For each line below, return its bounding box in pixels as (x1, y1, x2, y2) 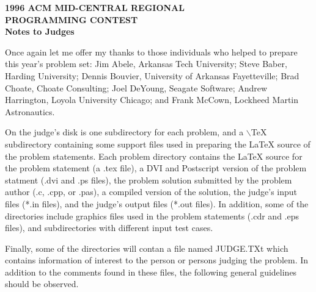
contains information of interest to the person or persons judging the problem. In (5, 254, 309, 266)
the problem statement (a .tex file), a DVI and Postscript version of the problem (5, 162, 307, 174)
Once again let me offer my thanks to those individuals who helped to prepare (5, 45, 298, 58)
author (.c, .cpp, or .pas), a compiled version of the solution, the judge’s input (5, 185, 298, 198)
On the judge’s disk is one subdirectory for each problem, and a (5, 126, 244, 138)
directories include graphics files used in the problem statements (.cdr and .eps (5, 209, 299, 222)
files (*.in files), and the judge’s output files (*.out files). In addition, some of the (5, 197, 309, 210)
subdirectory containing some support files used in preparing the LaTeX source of (5, 137, 310, 150)
